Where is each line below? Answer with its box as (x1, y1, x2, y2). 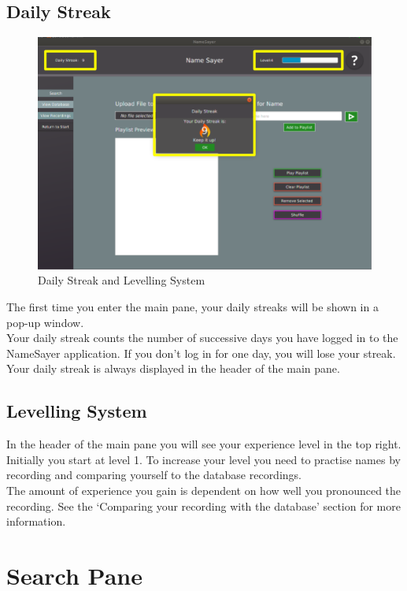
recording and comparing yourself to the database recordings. (6, 466, 302, 483)
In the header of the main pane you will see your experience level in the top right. (6, 436, 401, 452)
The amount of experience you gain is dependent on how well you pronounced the (6, 482, 401, 499)
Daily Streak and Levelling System (38, 272, 205, 288)
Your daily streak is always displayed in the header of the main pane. (6, 360, 340, 377)
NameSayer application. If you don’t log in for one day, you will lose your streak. (6, 344, 396, 361)
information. (6, 513, 66, 530)
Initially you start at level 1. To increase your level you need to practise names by (6, 451, 401, 467)
